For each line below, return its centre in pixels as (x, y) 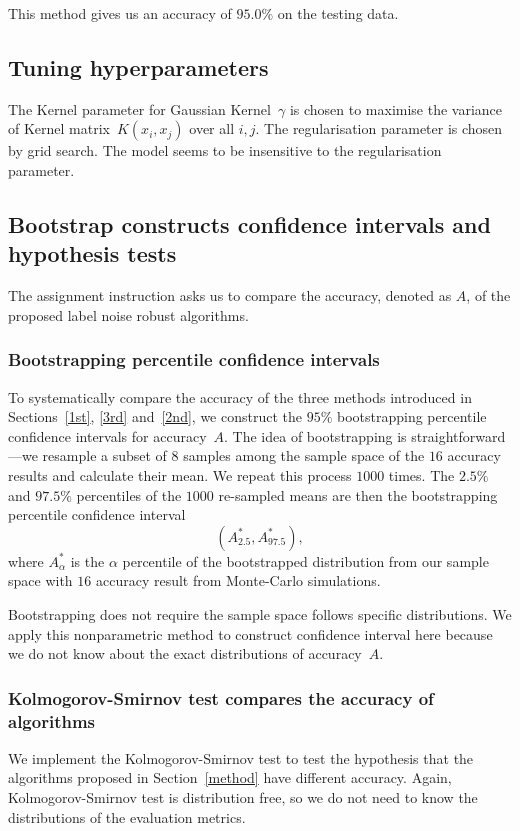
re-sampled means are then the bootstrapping (358, 494)
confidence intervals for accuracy (107, 435)
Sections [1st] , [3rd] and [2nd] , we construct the (155, 416)
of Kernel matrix (59, 128)
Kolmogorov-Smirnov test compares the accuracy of (221, 697)
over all (212, 128)
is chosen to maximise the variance (396, 108)
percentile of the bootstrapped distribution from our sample (305, 560)
